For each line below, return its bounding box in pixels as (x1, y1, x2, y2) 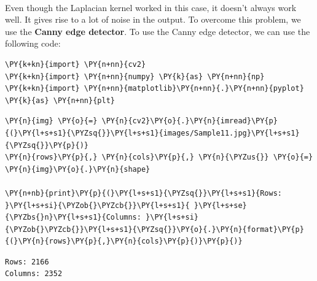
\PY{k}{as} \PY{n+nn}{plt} (5, 96, 115, 105)
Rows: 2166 (5, 257, 49, 266)
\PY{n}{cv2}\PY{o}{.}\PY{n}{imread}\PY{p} (101, 117, 278, 126)
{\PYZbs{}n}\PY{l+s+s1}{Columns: (5, 213, 141, 222)
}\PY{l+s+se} (194, 201, 247, 210)
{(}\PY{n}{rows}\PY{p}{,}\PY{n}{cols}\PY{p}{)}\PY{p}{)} (5, 237, 243, 246)
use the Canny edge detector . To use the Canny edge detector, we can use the (5, 25, 310, 37)
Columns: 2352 (5, 269, 63, 279)
